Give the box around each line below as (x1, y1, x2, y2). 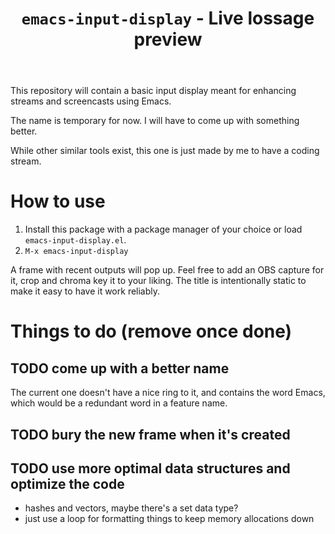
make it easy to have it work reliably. (10, 285, 161, 297)
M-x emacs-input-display (24, 247, 129, 257)
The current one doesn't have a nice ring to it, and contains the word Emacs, (10, 387, 326, 399)
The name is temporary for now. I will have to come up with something (10, 115, 300, 127)
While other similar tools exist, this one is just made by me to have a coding (10, 145, 320, 157)
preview (133, 28, 203, 51)
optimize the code (10, 475, 125, 492)
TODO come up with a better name (10, 360, 230, 377)
